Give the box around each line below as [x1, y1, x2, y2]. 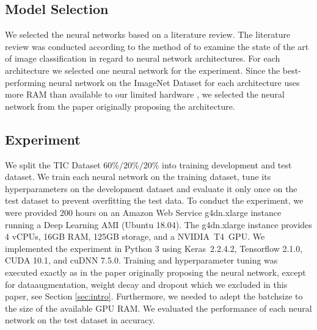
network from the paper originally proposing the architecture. [5, 99, 235, 112]
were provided [5, 206, 57, 218]
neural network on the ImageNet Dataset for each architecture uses [48, 76, 300, 88]
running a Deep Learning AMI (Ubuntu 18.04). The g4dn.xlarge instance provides [5, 218, 312, 231]
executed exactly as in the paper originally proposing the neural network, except [5, 265, 306, 278]
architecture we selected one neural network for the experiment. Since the [5, 63, 280, 76]
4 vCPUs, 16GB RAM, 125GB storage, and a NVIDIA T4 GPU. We [5, 230, 265, 243]
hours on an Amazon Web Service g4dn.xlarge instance [75, 206, 282, 218]
